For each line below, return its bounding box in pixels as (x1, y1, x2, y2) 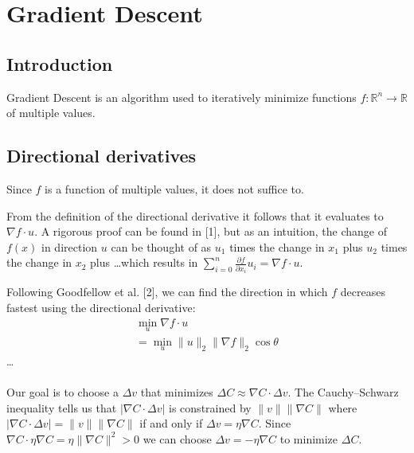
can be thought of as (111, 238, 212, 255)
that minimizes (140, 384, 213, 400)
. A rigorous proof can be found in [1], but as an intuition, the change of (34, 223, 388, 240)
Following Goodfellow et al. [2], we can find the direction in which (6, 283, 328, 300)
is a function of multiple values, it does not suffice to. (45, 180, 304, 197)
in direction (41, 238, 98, 255)
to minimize (279, 430, 338, 447)
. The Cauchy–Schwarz (287, 384, 399, 400)
